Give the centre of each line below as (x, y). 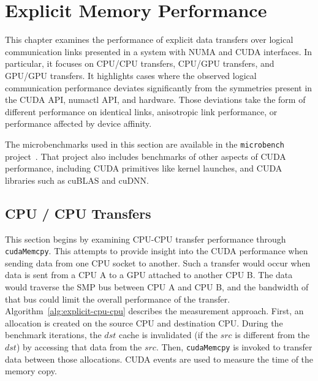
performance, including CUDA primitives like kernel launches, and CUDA (144, 168)
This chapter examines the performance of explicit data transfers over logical (149, 40)
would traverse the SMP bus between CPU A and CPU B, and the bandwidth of (157, 286)
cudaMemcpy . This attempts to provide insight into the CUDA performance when (157, 251)
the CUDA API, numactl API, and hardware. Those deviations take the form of (155, 100)
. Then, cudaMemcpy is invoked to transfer (234, 346)
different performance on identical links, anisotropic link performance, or (141, 111)
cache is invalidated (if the (168, 335)
